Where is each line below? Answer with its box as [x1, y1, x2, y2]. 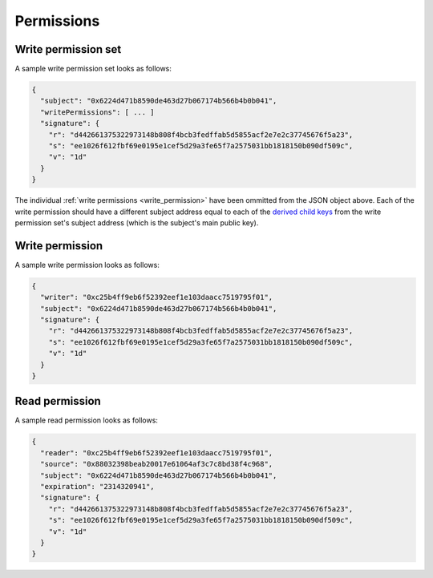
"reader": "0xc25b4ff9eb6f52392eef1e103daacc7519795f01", [40, 448, 273, 457]
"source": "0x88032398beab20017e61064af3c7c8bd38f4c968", [40, 459, 273, 469]
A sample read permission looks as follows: [14, 415, 158, 425]
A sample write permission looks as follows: [14, 260, 160, 269]
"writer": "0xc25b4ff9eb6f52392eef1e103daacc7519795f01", [40, 293, 273, 302]
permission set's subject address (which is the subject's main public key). [14, 217, 259, 228]
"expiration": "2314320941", [40, 482, 156, 491]
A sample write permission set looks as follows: [14, 64, 172, 74]
